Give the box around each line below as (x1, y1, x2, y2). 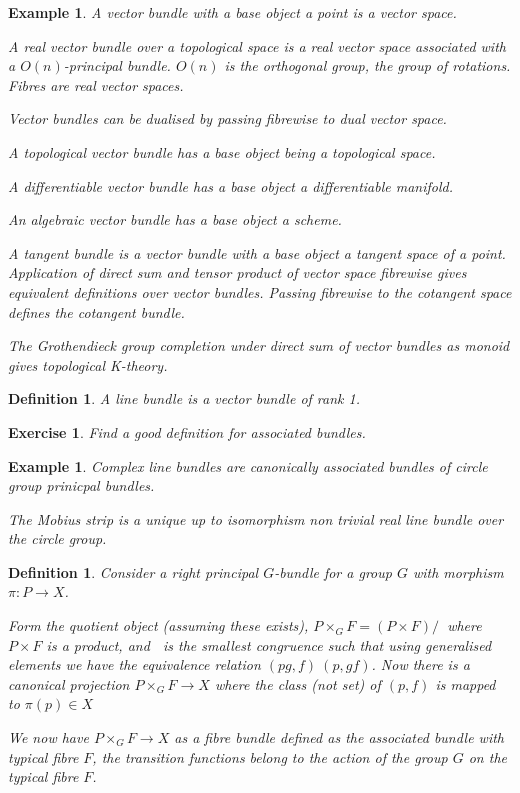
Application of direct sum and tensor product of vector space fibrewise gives (8, 262, 467, 283)
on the (468, 746, 507, 767)
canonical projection (8, 673, 130, 694)
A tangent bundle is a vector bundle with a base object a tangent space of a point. (8, 242, 506, 263)
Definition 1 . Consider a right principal (8, 561, 259, 582)
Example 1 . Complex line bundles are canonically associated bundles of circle (8, 455, 488, 476)
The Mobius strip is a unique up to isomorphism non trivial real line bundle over (8, 508, 504, 529)
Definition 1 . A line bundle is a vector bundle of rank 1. (8, 388, 360, 409)
